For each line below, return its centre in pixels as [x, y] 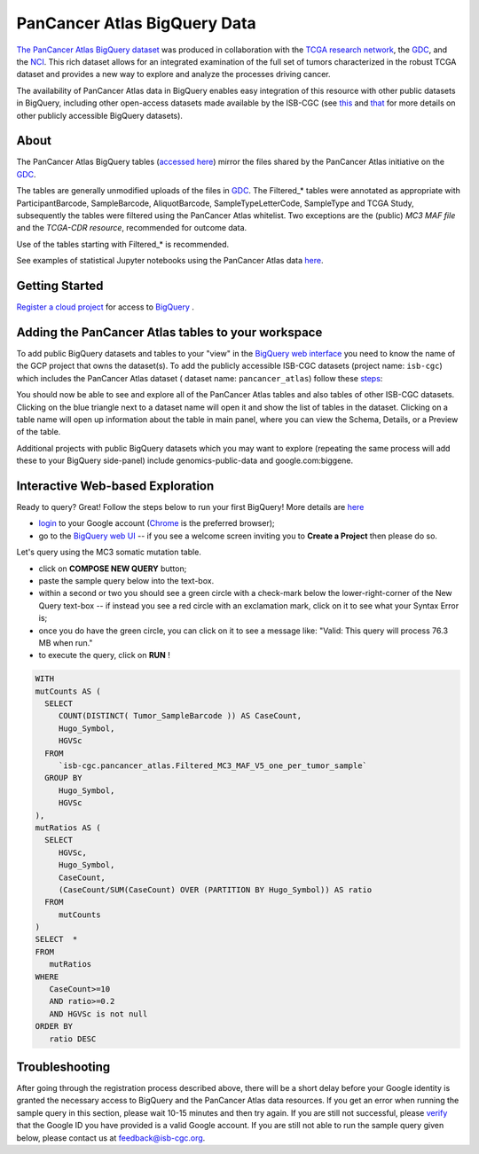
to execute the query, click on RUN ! [104, 656]
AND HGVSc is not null [98, 1014]
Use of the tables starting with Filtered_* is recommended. [123, 244]
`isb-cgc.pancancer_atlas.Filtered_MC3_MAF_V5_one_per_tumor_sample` [213, 766]
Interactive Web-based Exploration [115, 486]
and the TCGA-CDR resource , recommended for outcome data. [132, 228]
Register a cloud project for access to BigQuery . [106, 307]
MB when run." [66, 642]
